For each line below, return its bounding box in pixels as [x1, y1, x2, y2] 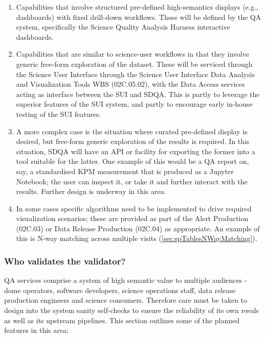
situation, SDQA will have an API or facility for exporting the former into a [16, 146, 255, 156]
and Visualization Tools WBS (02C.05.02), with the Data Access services [16, 79, 245, 89]
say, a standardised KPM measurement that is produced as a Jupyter [16, 165, 234, 176]
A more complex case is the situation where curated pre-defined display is [16, 126, 248, 136]
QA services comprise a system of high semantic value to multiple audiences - [4, 275, 247, 285]
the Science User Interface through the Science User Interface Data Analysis [16, 68, 255, 79]
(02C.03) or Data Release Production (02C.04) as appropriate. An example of [16, 223, 260, 233]
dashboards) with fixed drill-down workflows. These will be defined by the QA [16, 11, 261, 22]
